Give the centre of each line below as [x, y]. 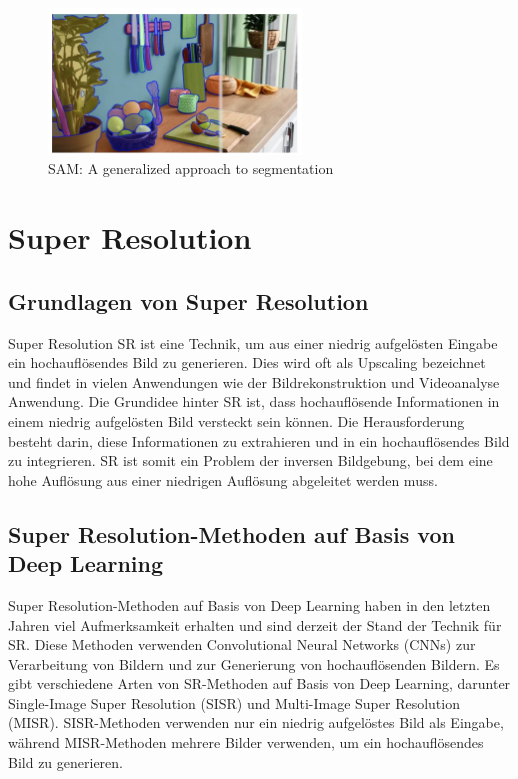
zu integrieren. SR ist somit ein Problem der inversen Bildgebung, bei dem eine [250, 460]
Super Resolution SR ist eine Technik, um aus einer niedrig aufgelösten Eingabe [253, 342]
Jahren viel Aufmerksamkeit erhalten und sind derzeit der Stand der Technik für [255, 624]
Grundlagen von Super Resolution [188, 300]
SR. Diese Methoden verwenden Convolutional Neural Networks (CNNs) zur [242, 644]
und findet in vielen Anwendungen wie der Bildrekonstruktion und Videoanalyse [254, 381]
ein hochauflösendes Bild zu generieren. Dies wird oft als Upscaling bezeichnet [247, 362]
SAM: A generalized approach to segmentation [191, 168]
